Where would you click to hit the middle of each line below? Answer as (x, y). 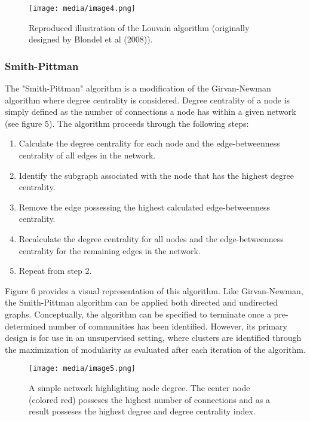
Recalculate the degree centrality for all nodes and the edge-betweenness (151, 239)
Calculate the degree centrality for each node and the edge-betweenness (149, 143)
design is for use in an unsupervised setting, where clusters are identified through (153, 338)
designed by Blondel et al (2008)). (91, 39)
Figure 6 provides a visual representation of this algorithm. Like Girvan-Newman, (154, 290)
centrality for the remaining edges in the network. (110, 250)
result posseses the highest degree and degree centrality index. (142, 411)
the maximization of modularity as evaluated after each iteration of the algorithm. (155, 349)
